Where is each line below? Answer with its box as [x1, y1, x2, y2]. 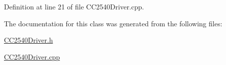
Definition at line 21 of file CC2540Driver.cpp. [4, 1, 144, 11]
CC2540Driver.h [4, 35, 53, 45]
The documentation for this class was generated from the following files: [4, 18, 223, 28]
